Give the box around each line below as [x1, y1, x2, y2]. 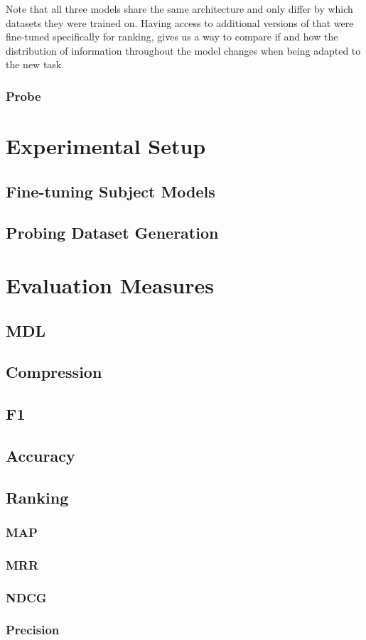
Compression [6, 361, 102, 383]
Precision [6, 621, 60, 639]
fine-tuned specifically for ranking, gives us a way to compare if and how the [6, 29, 338, 44]
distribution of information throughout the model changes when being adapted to [6, 43, 361, 58]
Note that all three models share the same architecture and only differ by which [6, 1, 353, 16]
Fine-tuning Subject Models [6, 180, 215, 202]
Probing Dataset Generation [6, 222, 219, 244]
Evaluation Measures [6, 270, 214, 299]
